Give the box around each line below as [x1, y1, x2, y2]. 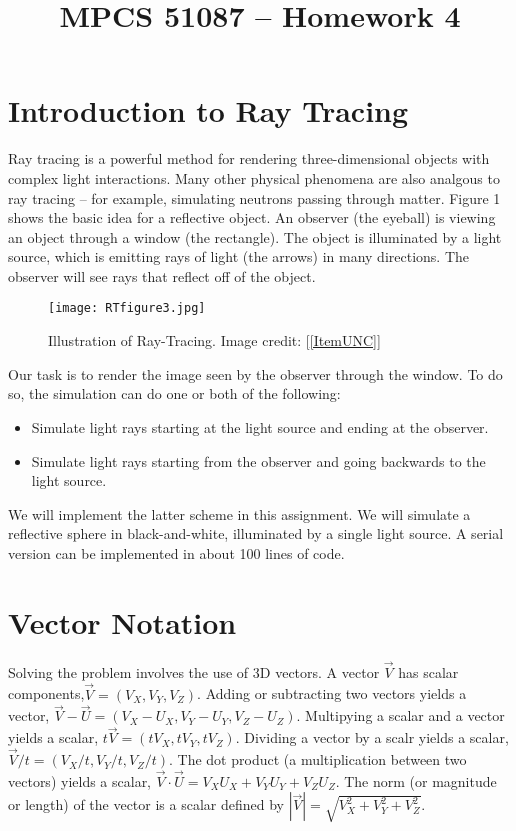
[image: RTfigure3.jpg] [48, 301, 206, 316]
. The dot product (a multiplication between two [169, 749, 467, 770]
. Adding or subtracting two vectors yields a [197, 683, 467, 704]
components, [8, 683, 85, 704]
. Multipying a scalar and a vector [296, 705, 505, 726]
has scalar [398, 661, 459, 682]
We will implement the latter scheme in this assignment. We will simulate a [8, 503, 471, 524]
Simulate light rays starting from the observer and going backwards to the [31, 450, 486, 471]
